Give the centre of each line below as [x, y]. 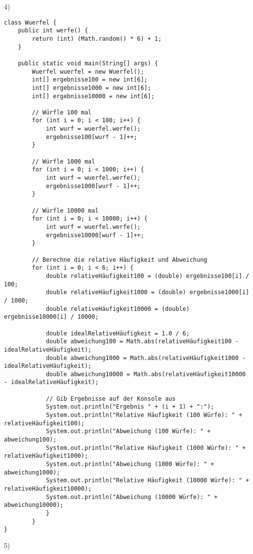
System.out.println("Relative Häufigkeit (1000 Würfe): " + [146, 448]
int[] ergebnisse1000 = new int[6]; [92, 88]
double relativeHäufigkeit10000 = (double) [118, 309]
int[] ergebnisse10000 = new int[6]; [93, 96]
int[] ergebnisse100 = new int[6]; [90, 80]
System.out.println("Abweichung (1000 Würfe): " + [130, 464]
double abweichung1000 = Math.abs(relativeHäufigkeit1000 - [146, 358]
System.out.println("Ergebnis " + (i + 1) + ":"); [130, 407]
